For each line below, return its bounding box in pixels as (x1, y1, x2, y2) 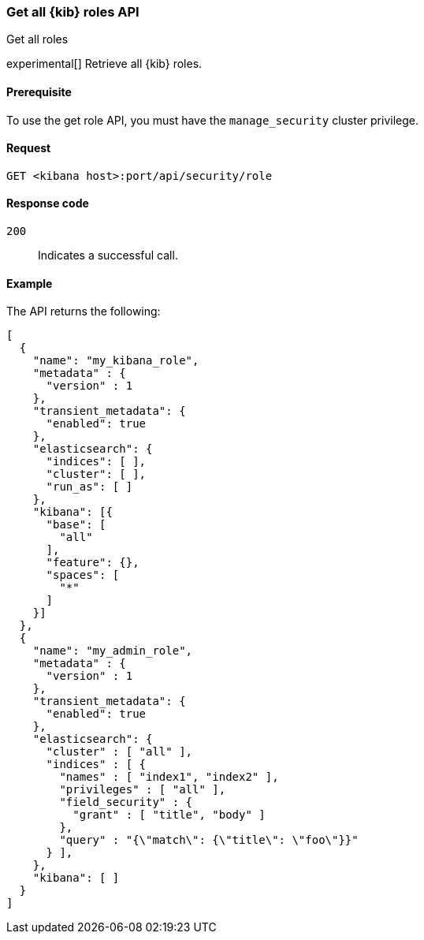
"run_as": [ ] (46, 480, 133, 494)
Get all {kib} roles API (6, 4, 139, 20)
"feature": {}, (46, 556, 139, 569)
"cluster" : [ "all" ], (46, 745, 193, 759)
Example (6, 276, 53, 290)
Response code (6, 196, 89, 211)
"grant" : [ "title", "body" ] (73, 808, 266, 822)
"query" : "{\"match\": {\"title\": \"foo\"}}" (59, 834, 359, 847)
